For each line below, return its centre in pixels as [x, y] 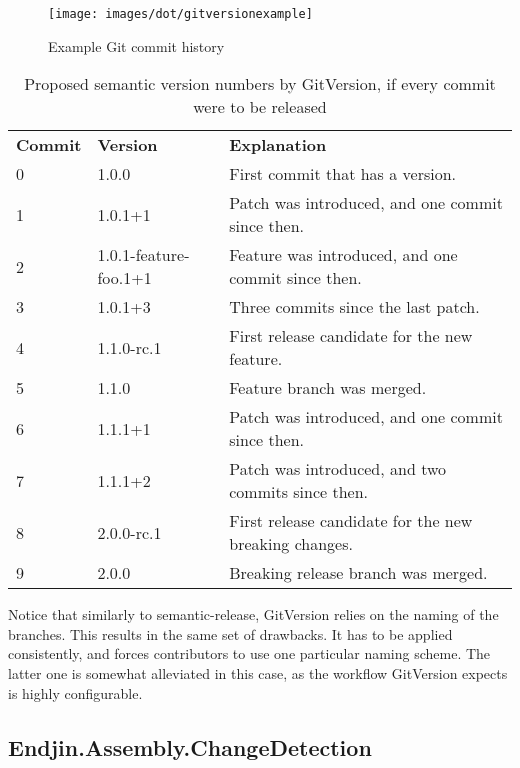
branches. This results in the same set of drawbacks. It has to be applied [230, 633]
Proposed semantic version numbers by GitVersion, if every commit [260, 84]
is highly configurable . [75, 692]
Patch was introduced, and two [338, 469]
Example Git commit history [136, 45]
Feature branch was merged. [328, 388]
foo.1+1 [124, 278]
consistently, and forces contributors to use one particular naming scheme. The [249, 653]
